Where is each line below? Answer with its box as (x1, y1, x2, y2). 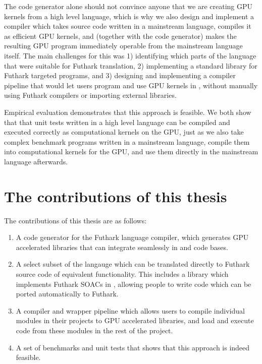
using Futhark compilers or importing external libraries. (4, 90, 177, 100)
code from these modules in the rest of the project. (16, 325, 173, 335)
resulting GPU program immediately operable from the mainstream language (4, 40, 243, 51)
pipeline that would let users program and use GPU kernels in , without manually (4, 80, 258, 90)
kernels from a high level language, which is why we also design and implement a (4, 11, 254, 21)
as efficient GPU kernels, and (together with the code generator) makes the (4, 30, 237, 41)
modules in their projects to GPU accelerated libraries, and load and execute (16, 315, 254, 326)
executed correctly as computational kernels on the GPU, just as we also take (4, 127, 244, 137)
